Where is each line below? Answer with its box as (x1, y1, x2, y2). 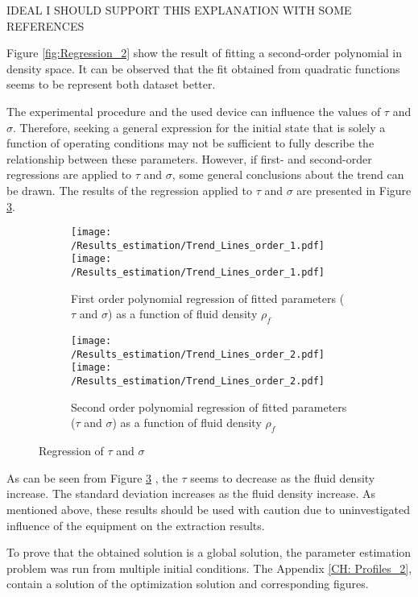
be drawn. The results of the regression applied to (6, 181, 252, 198)
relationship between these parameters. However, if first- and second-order (6, 150, 372, 167)
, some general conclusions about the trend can (172, 166, 404, 183)
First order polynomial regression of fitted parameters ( (71, 289, 345, 306)
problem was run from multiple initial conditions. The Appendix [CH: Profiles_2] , (6, 559, 412, 576)
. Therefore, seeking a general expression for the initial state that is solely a (13, 118, 386, 135)
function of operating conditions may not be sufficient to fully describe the (6, 135, 375, 151)
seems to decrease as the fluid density (190, 469, 375, 486)
